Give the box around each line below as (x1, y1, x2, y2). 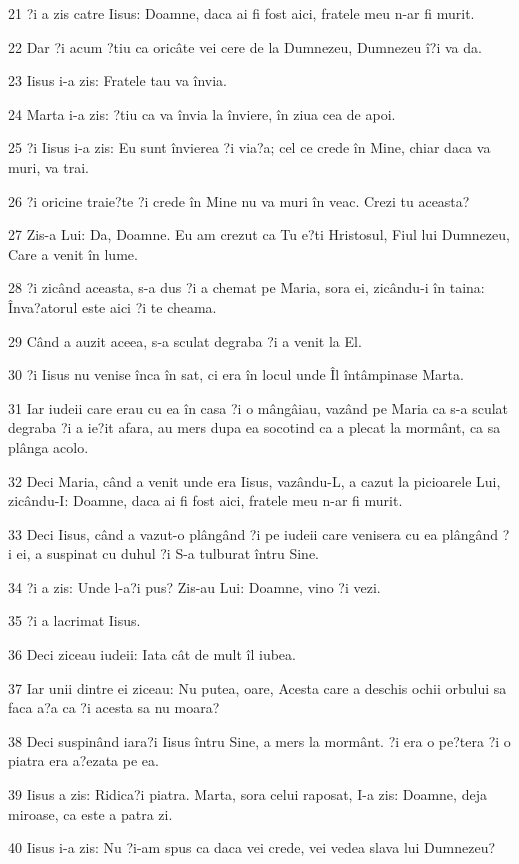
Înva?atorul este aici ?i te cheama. (8, 296, 217, 317)
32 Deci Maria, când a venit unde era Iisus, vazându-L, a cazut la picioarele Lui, (8, 470, 501, 491)
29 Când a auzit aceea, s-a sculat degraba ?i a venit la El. (8, 330, 362, 351)
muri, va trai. (8, 156, 89, 177)
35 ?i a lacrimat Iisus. (8, 610, 141, 631)
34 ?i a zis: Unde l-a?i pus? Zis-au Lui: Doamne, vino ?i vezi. (8, 576, 381, 597)
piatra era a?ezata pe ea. (8, 750, 159, 771)
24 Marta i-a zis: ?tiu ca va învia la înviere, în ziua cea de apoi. (8, 103, 396, 124)
